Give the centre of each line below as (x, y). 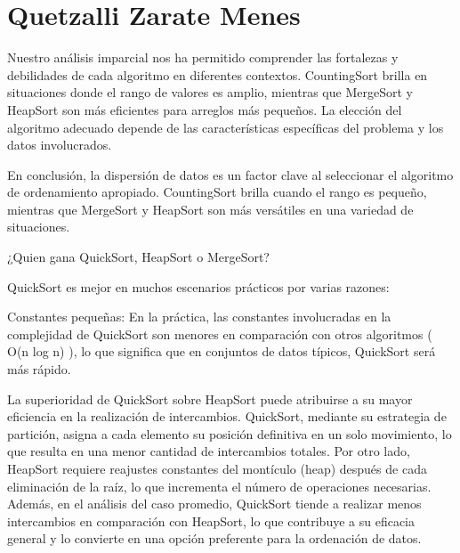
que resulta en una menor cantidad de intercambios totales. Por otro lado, (209, 451)
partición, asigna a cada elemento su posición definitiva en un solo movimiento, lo (230, 433)
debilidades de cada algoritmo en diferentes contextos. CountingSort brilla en (218, 74)
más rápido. (39, 369)
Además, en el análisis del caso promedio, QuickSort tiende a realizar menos (214, 504)
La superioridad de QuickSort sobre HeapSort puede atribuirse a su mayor (210, 398)
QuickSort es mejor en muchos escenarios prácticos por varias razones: (198, 286)
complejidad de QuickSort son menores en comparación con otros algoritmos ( (220, 333)
